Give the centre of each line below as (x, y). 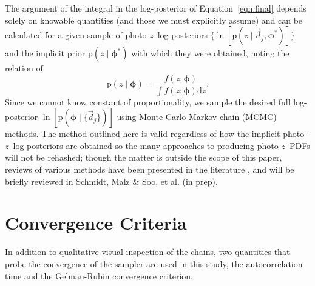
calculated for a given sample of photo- (77, 35)
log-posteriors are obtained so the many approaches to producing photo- (147, 145)
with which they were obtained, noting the (210, 53)
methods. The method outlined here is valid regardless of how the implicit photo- (156, 134)
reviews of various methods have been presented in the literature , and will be (150, 169)
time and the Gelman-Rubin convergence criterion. (99, 275)
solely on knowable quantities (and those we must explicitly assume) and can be (154, 20)
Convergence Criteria (96, 223)
